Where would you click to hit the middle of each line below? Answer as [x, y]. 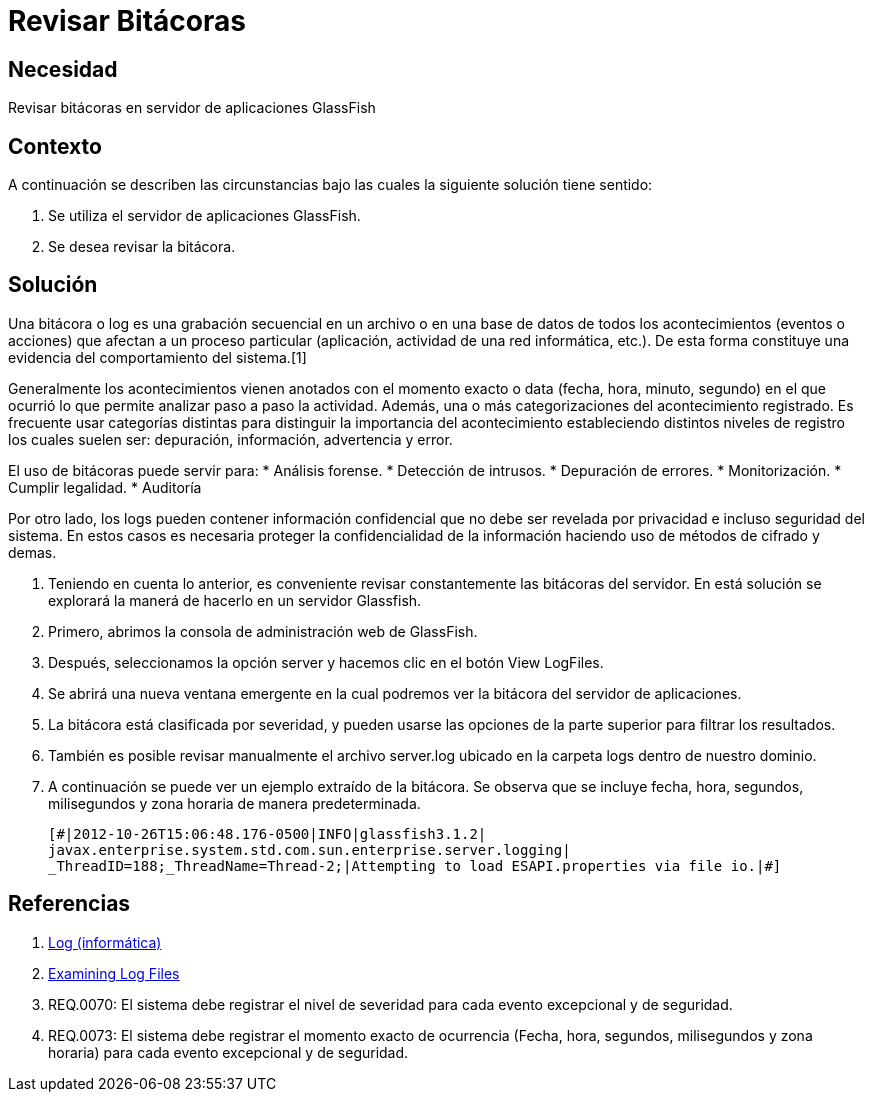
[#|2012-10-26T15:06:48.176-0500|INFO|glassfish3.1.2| [267, 833]
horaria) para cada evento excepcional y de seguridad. [228, 1052]
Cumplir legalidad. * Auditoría [105, 487]
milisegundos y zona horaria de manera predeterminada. [234, 803]
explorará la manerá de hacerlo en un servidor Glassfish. [235, 600]
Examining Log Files [114, 973]
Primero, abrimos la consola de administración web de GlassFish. [263, 631]
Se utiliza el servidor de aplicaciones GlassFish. [204, 216]
